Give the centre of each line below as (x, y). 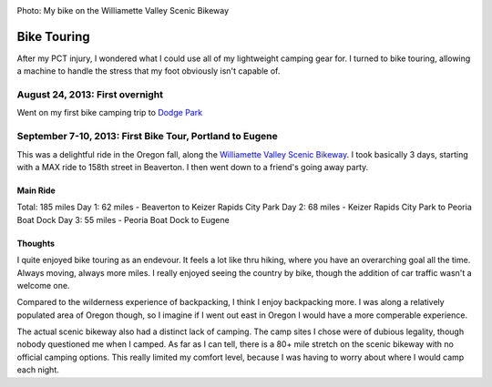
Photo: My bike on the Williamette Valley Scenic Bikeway (123, 10)
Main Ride (36, 190)
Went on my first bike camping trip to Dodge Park (110, 113)
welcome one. (43, 285)
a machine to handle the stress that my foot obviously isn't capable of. (149, 71)
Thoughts (36, 243)
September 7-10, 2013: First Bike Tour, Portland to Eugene (147, 137)
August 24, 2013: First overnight (90, 95)
